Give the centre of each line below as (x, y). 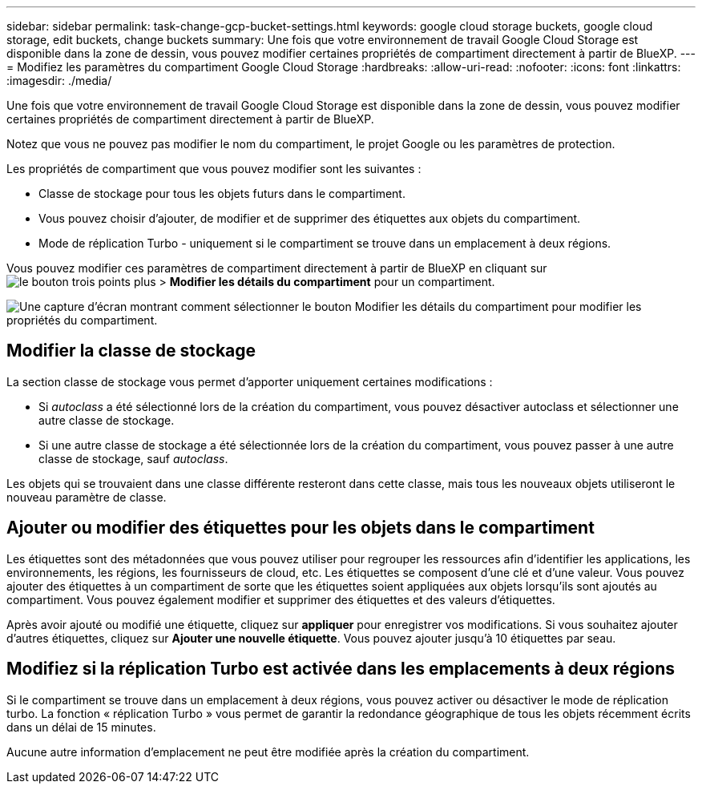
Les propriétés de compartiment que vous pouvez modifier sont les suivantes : (214, 169)
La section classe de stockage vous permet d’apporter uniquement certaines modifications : (250, 381)
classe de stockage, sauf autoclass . (133, 458)
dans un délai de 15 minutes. (81, 727)
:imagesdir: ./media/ (59, 81)
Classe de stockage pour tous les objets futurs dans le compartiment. (222, 193)
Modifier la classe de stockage (131, 351)
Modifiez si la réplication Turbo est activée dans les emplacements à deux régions (341, 669)
